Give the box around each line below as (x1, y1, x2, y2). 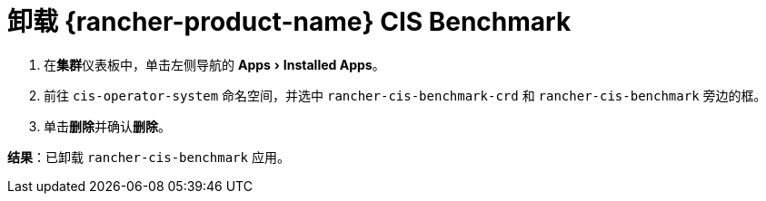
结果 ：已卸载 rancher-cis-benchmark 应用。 (7, 148, 290, 165)
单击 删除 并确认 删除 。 (44, 118, 171, 134)
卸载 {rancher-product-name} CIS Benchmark (7, 6, 572, 37)
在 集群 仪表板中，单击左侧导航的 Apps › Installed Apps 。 (44, 56, 385, 72)
